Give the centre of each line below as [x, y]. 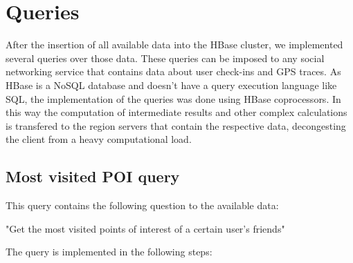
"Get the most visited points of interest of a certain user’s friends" [145, 228]
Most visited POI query [93, 176]
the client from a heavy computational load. [99, 139]
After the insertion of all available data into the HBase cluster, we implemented [174, 45]
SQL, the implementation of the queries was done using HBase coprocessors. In [173, 98]
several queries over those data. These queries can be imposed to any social [165, 58]
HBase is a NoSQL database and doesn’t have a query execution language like [171, 85]
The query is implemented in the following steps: [109, 252]
